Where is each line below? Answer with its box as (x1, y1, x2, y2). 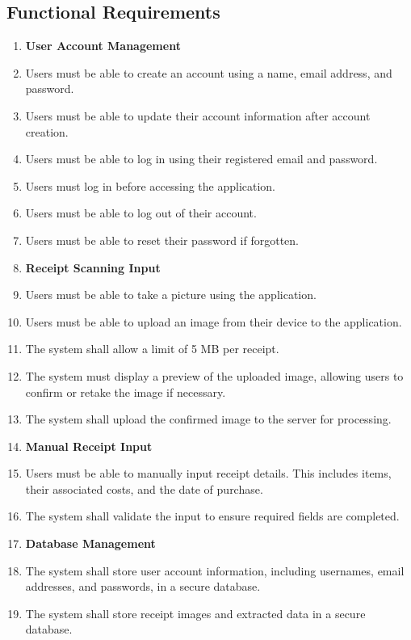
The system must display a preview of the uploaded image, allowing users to (25, 367, 404, 384)
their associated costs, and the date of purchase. (25, 480, 263, 497)
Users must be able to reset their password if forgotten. (25, 231, 299, 248)
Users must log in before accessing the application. (25, 177, 276, 194)
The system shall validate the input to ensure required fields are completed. (25, 507, 400, 524)
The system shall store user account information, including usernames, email (25, 562, 405, 579)
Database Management (25, 535, 156, 552)
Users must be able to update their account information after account (25, 107, 371, 124)
